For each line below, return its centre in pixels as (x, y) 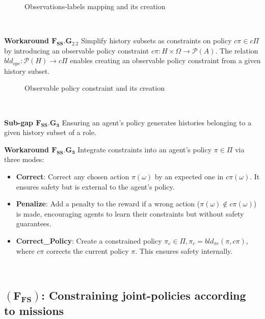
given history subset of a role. (50, 132)
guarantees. (34, 223)
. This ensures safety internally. (184, 250)
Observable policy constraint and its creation (95, 88)
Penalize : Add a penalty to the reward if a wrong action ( (108, 204)
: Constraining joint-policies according (144, 295)
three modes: (24, 159)
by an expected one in (189, 176)
